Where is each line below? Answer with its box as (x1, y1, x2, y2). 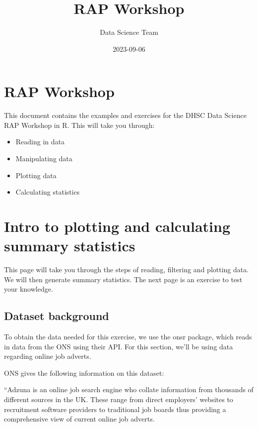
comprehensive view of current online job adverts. (4, 414, 155, 424)
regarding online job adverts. (4, 351, 91, 361)
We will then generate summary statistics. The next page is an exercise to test (4, 274, 243, 284)
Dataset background (4, 308, 109, 323)
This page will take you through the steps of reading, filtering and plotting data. (4, 264, 249, 275)
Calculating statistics (15, 187, 80, 197)
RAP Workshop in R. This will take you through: (4, 119, 155, 130)
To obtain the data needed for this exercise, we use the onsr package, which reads (4, 331, 252, 342)
